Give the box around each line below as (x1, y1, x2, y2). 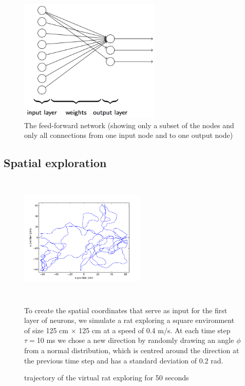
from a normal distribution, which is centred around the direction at (24, 344, 239, 355)
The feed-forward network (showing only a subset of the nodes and (24, 119, 234, 130)
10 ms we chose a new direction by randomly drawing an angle (36, 335, 234, 346)
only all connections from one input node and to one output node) (24, 130, 233, 140)
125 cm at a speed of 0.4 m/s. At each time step (79, 324, 231, 335)
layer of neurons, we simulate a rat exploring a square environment (24, 315, 235, 326)
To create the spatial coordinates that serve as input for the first (24, 304, 228, 315)
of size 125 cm (24, 324, 68, 335)
